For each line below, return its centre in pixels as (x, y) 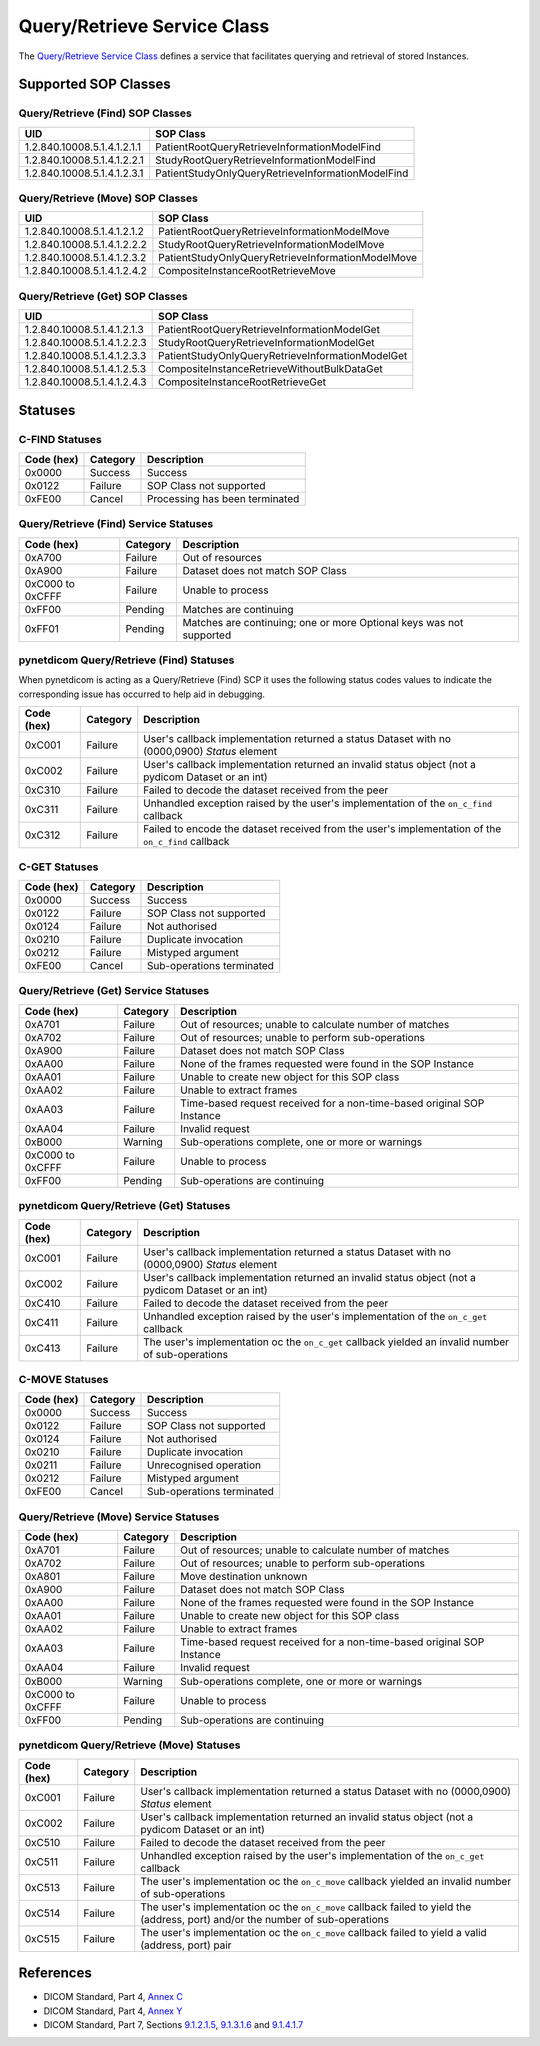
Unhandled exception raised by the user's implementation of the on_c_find (318, 803)
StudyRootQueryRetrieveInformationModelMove (271, 245)
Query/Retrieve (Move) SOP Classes (108, 198)
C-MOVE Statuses (63, 1379)
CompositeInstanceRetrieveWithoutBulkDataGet (270, 369)
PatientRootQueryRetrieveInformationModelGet (268, 330)
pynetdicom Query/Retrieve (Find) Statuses (126, 660)
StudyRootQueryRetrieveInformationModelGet (266, 343)
